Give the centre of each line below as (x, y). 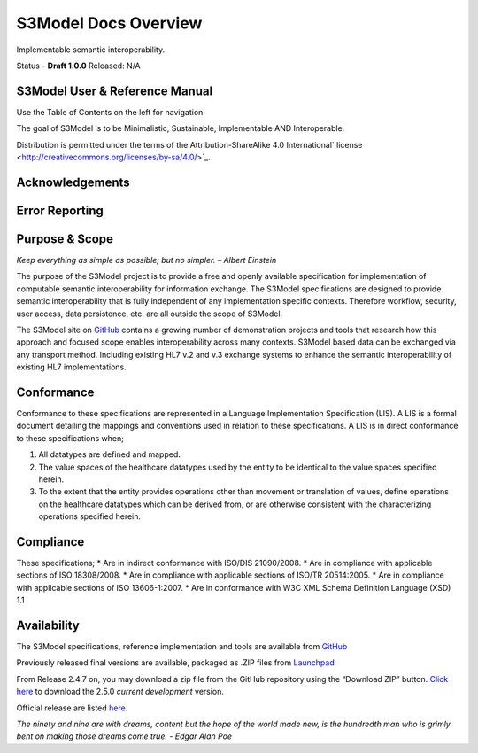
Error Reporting (60, 210)
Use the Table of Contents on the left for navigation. (111, 112)
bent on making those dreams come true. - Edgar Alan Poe (124, 736)
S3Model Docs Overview (109, 23)
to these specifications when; (70, 438)
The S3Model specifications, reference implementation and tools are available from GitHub (182, 647)
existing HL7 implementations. (72, 367)
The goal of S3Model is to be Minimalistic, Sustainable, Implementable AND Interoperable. (181, 128)
